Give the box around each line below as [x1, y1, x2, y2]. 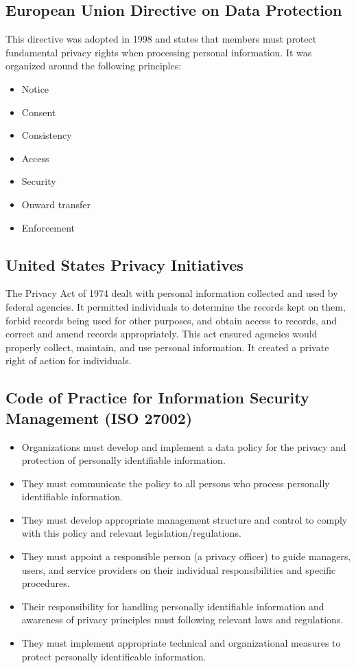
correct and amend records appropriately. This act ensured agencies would [5, 326, 318, 341]
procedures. [21, 576, 70, 590]
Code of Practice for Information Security [5, 387, 309, 408]
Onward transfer [21, 197, 91, 211]
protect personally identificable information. [21, 649, 206, 663]
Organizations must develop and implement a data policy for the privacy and [21, 439, 346, 454]
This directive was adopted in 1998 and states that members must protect [5, 32, 317, 46]
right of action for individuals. [5, 353, 132, 368]
